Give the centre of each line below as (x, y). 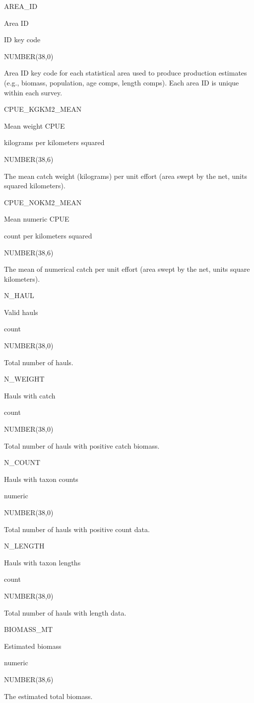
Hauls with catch (30, 395)
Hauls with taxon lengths (42, 562)
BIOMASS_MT (29, 629)
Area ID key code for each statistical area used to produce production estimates (126, 73)
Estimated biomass (33, 646)
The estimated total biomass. (48, 696)
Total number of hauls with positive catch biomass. (82, 445)
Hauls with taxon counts (41, 479)
